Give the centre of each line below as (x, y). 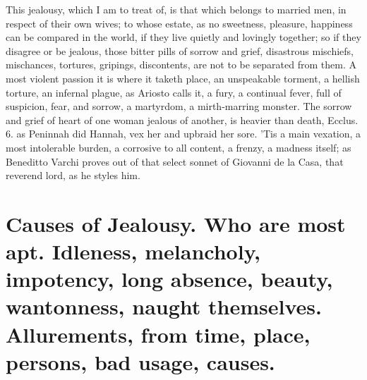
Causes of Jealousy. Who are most (176, 223)
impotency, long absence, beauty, (169, 279)
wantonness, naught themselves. (164, 306)
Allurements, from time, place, (158, 334)
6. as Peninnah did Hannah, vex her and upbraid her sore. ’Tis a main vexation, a (183, 134)
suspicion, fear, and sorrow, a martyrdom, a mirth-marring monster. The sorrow (179, 106)
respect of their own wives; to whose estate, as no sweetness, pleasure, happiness (179, 23)
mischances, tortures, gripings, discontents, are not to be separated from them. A (181, 65)
